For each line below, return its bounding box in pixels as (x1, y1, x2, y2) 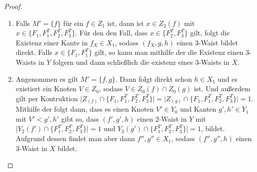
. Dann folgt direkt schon (115, 73, 192, 84)
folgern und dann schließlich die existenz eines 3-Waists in (53, 56, 230, 67)
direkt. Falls (15, 47, 52, 57)
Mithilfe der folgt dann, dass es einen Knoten (15, 104, 154, 114)
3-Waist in (15, 143, 47, 153)
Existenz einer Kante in (15, 37, 88, 47)
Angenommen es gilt (15, 73, 78, 84)
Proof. (4, 1, 22, 11)
